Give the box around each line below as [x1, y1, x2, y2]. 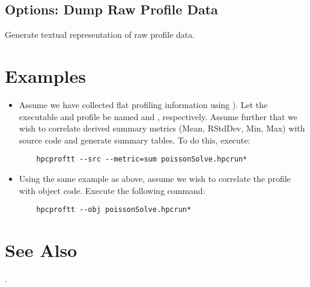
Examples [5, 63, 86, 88]
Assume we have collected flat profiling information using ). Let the [19, 98, 268, 110]
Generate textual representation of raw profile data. [5, 28, 195, 41]
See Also [5, 237, 77, 262]
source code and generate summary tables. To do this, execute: [19, 133, 251, 146]
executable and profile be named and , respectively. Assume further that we [19, 110, 297, 122]
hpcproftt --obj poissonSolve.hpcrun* [36, 205, 192, 214]
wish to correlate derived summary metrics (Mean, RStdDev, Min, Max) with [19, 122, 305, 134]
